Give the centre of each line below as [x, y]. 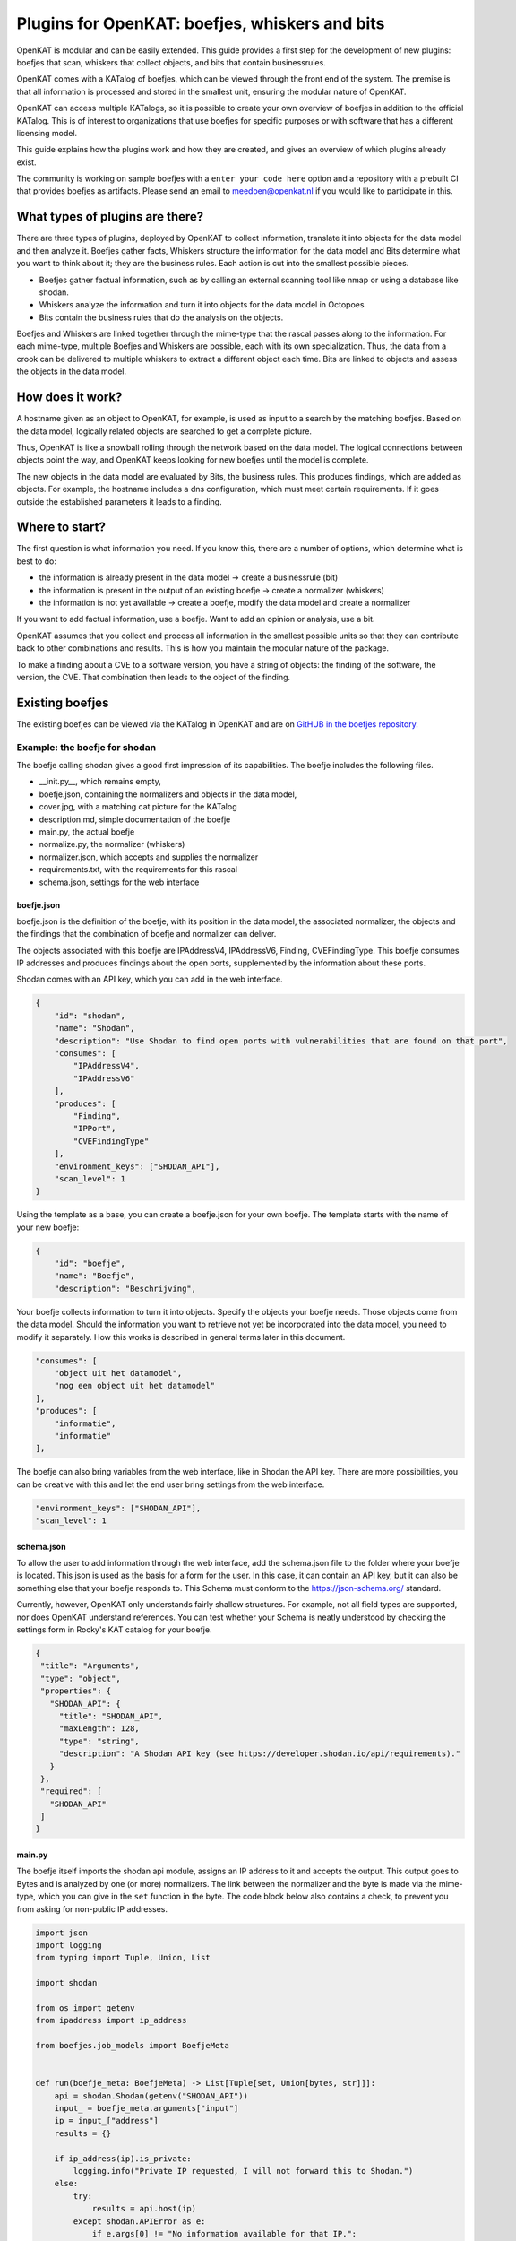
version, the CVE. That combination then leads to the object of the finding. [154, 677]
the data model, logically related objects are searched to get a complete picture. [164, 431]
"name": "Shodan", [95, 1028]
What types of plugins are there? [110, 216]
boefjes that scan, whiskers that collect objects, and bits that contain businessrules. [171, 62]
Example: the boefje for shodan [86, 747]
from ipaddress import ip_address [111, 2020]
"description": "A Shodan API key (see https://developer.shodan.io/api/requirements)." [260, 1754]
